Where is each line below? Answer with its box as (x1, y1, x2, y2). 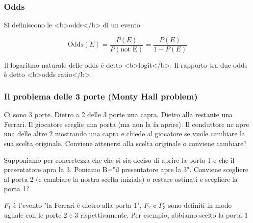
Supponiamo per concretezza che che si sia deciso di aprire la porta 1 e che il (4, 154, 235, 165)
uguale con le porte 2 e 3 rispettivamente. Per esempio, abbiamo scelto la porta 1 (4, 209, 248, 220)
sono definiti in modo (168, 200, 232, 210)
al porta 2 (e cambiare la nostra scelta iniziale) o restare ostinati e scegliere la (4, 173, 238, 184)
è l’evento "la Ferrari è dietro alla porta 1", (13, 200, 142, 210)
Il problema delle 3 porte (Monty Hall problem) (4, 90, 198, 102)
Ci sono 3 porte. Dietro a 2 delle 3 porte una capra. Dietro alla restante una (4, 109, 233, 120)
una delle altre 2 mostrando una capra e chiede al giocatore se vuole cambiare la (4, 128, 245, 139)
